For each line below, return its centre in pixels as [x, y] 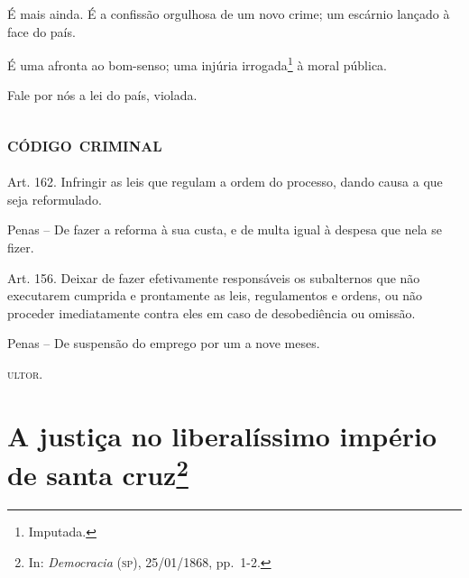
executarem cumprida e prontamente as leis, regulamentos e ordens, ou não [215, 295]
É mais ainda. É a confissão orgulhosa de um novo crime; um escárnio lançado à [229, 14]
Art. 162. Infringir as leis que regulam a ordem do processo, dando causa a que [225, 182]
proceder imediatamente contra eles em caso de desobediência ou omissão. [212, 312]
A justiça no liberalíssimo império [222, 435]
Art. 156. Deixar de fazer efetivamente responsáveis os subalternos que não [214, 277]
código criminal [85, 144]
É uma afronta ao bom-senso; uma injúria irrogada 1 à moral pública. [197, 64]
